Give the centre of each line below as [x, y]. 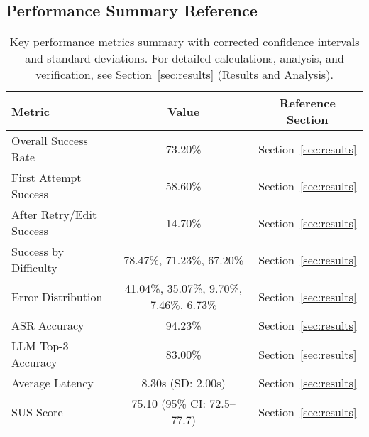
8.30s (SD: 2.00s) [183, 383]
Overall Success [50, 141]
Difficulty [34, 268]
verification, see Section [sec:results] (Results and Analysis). [184, 75]
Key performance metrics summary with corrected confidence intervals [184, 42]
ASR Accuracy [48, 325]
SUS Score [37, 411]
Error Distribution [57, 296]
